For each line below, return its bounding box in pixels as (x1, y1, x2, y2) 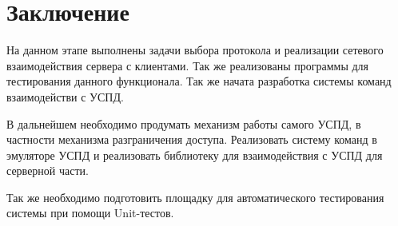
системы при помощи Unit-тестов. (6, 204, 174, 221)
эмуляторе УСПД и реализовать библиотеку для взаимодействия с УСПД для (6, 146, 383, 163)
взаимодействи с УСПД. (6, 88, 124, 105)
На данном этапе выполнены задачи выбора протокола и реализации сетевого (6, 42, 384, 58)
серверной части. (6, 162, 89, 179)
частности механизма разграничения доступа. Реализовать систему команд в (6, 131, 377, 148)
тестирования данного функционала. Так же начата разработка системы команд (6, 73, 392, 89)
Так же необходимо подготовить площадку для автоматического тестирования (6, 188, 384, 205)
